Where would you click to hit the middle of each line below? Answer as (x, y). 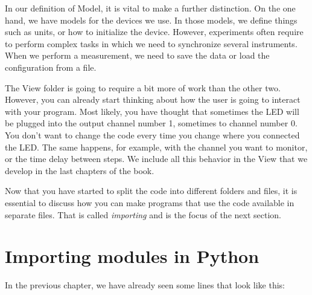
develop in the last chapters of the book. (80, 170)
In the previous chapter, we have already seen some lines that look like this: (145, 285)
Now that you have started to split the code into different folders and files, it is (151, 191)
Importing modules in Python (132, 256)
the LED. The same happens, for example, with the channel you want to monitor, (156, 147)
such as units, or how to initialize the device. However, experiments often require (154, 32)
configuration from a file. (51, 67)
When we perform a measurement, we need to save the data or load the (137, 55)
